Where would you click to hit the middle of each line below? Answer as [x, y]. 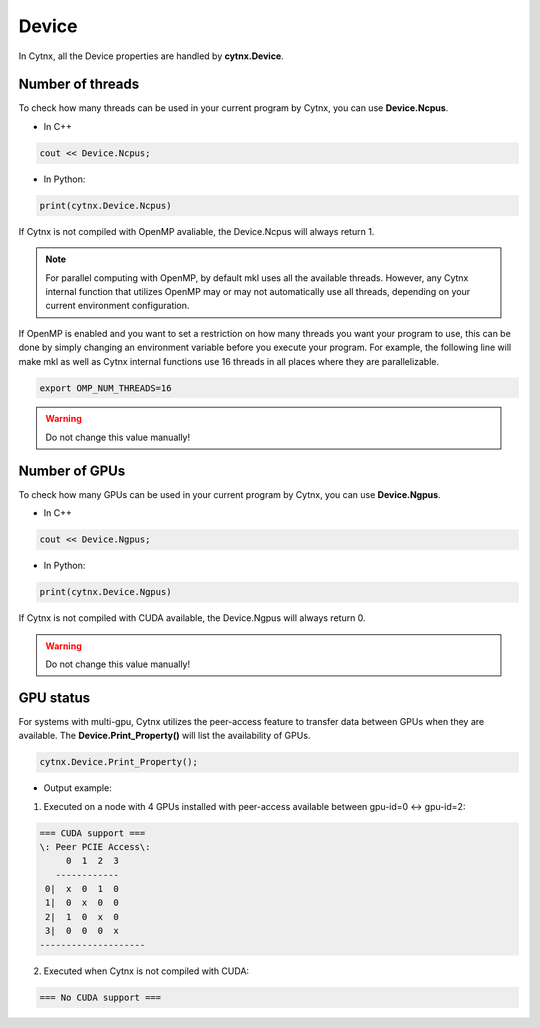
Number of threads [79, 84]
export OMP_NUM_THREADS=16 [105, 388]
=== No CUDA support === [100, 997]
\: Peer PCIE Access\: [95, 846]
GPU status [54, 697]
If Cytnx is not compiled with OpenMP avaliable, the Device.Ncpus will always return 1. [196, 231]
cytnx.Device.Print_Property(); [119, 762]
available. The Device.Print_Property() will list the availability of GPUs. [164, 736]
